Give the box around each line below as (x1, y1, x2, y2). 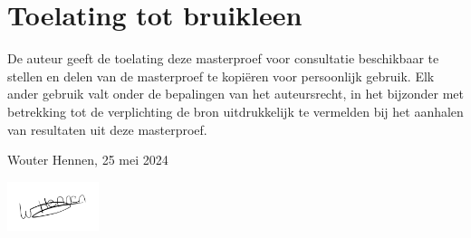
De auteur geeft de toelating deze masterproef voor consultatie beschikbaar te (7, 49, 439, 68)
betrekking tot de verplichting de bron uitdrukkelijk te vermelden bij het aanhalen (7, 101, 464, 120)
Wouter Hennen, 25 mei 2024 (7, 150, 168, 169)
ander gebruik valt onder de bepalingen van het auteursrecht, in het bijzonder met (7, 84, 464, 103)
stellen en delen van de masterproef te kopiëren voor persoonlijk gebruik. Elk (7, 66, 435, 85)
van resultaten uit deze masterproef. (7, 119, 207, 138)
